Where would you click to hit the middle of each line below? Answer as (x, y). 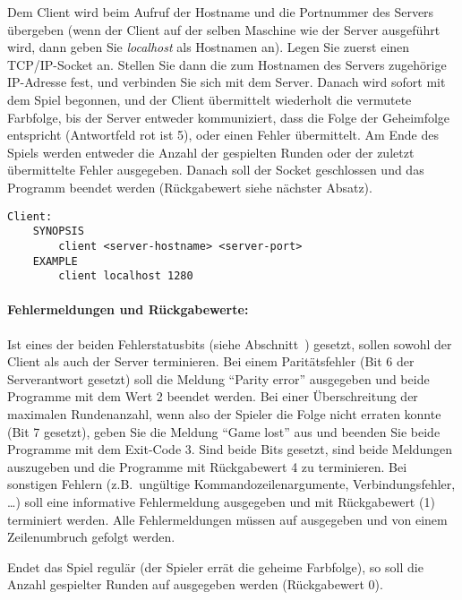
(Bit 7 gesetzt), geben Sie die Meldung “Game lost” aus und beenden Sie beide (224, 431)
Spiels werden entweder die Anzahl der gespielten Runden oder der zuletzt (211, 152)
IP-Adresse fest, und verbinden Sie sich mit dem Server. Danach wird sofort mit (227, 82)
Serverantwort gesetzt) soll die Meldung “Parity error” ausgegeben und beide (218, 378)
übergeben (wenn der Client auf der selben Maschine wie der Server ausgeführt (224, 29)
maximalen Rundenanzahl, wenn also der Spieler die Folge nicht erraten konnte (224, 413)
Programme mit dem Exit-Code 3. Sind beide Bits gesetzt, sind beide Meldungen (230, 449)
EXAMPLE (55, 261)
